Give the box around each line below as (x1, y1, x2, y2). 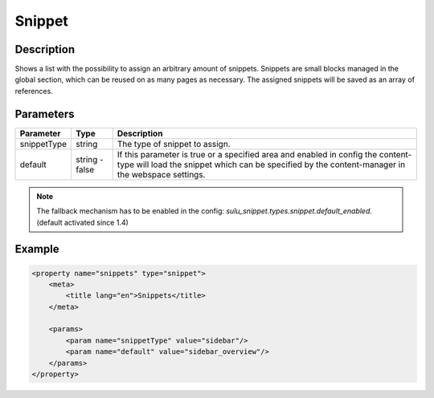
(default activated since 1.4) (36, 217, 129, 227)
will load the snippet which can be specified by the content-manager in (136, 159, 406, 170)
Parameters (14, 107, 75, 120)
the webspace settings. (117, 169, 206, 180)
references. (14, 86, 54, 95)
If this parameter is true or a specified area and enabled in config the (117, 148, 378, 160)
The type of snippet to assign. (117, 138, 231, 149)
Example (14, 242, 59, 256)
